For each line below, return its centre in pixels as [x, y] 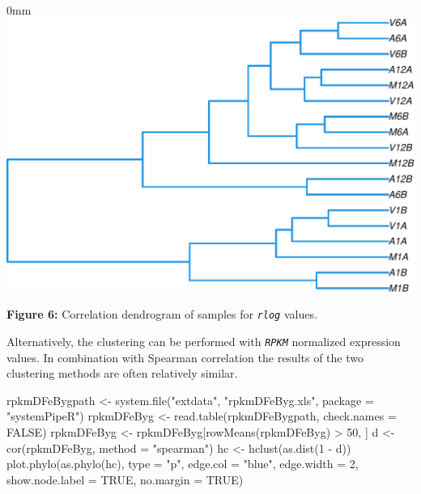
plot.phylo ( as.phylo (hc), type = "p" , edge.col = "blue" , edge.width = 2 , [183, 464]
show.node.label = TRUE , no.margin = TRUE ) [125, 479]
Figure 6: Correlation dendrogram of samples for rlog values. [162, 314]
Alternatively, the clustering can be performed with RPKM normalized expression [204, 341]
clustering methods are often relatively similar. [122, 373]
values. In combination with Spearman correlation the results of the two [185, 357]
